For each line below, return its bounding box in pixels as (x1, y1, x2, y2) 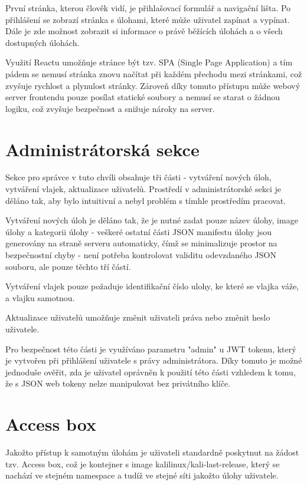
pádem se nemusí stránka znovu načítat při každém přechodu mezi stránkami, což (5, 67, 302, 80)
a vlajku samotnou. (5, 291, 75, 303)
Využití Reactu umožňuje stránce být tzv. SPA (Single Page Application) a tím (5, 56, 293, 68)
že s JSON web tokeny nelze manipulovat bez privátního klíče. (5, 377, 231, 390)
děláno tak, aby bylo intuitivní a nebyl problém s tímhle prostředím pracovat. (5, 194, 286, 206)
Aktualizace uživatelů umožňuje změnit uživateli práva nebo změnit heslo (5, 311, 270, 324)
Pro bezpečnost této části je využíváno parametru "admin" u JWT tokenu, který (5, 342, 296, 355)
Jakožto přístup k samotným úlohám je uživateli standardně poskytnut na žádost (5, 446, 299, 458)
